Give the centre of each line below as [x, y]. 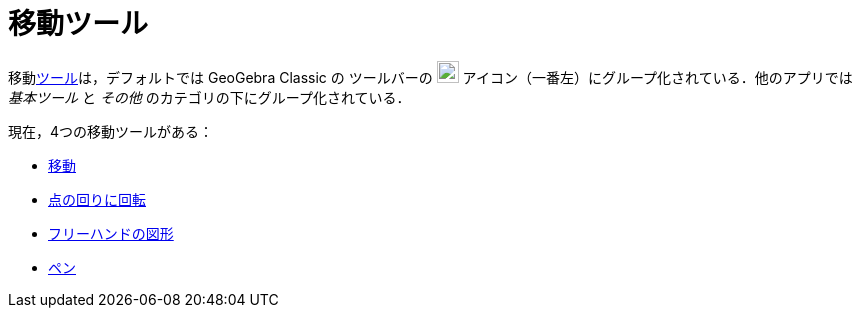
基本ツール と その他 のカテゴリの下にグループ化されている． [209, 97]
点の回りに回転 [97, 199]
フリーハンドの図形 [111, 233]
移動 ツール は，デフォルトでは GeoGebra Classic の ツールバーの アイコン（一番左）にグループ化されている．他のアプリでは [430, 77]
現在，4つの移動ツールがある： [111, 131]
